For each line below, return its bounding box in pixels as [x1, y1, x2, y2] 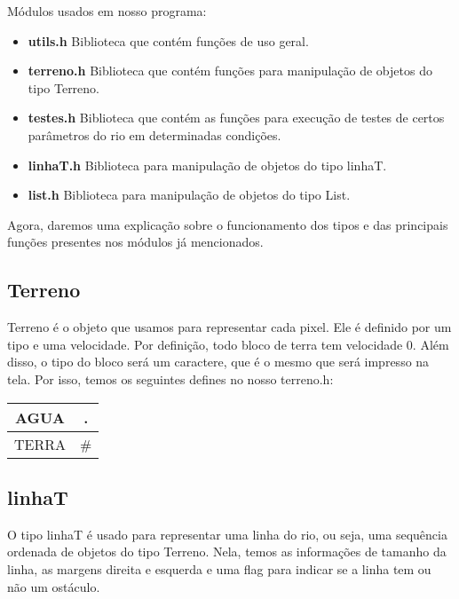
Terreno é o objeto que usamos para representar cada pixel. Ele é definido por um [7, 318, 452, 336]
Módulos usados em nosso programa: [7, 2, 207, 20]
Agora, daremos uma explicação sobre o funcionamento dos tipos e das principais [7, 215, 448, 233]
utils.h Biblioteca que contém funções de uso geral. [28, 31, 309, 50]
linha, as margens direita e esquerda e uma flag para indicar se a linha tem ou [7, 559, 431, 578]
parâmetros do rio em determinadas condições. [28, 125, 281, 144]
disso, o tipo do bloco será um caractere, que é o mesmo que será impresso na [7, 352, 430, 371]
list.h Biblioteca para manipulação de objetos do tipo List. [28, 185, 351, 204]
